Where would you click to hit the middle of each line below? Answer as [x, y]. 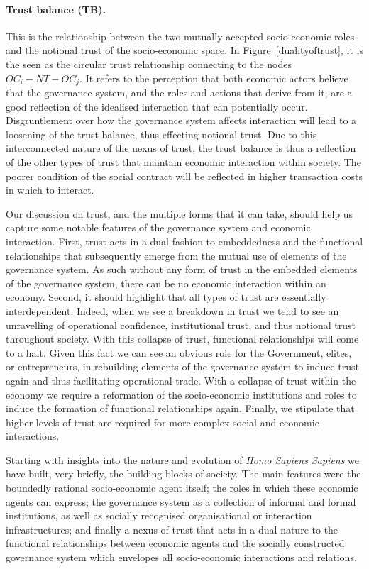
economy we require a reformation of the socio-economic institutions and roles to [181, 394]
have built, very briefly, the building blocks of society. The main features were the [183, 474]
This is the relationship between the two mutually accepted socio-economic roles [180, 36]
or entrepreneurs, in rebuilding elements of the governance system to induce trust [183, 366]
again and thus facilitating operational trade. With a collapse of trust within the [181, 380]
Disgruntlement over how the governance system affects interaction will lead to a [181, 120]
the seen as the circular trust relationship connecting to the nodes [149, 63]
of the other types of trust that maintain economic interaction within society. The [183, 162]
